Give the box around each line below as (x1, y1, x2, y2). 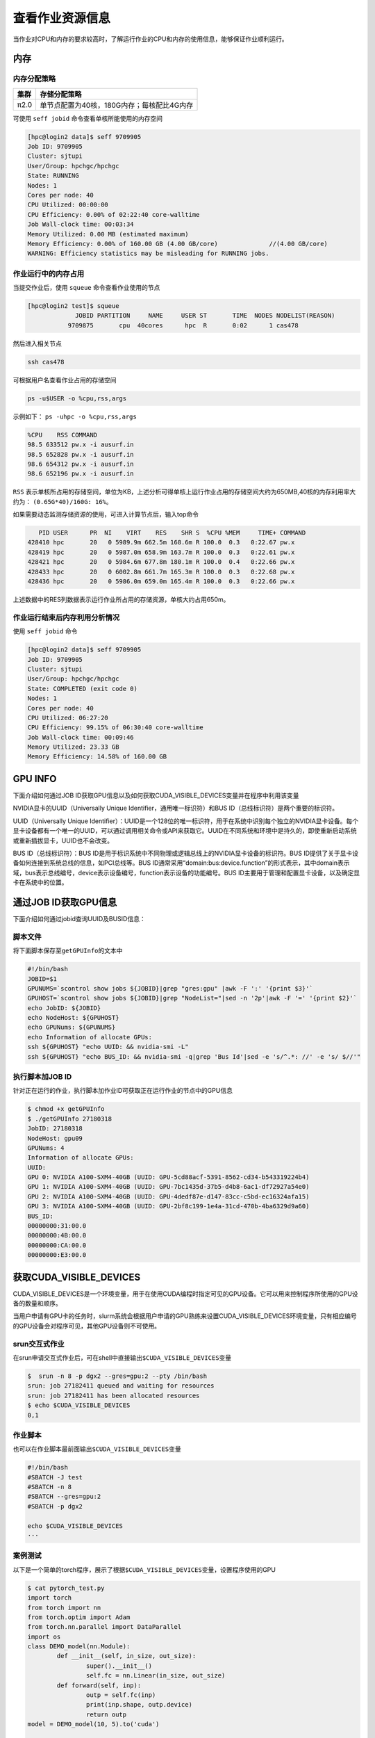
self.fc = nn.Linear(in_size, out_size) (85, 1672, 226, 1680)
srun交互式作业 (12, 1339, 65, 1349)
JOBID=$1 (27, 975, 58, 983)
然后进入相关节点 (12, 339, 62, 348)
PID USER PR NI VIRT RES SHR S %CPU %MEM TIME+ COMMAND (38, 529, 306, 537)
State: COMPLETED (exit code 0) (27, 685, 138, 692)
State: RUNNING (27, 172, 79, 180)
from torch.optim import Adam (27, 1613, 131, 1621)
